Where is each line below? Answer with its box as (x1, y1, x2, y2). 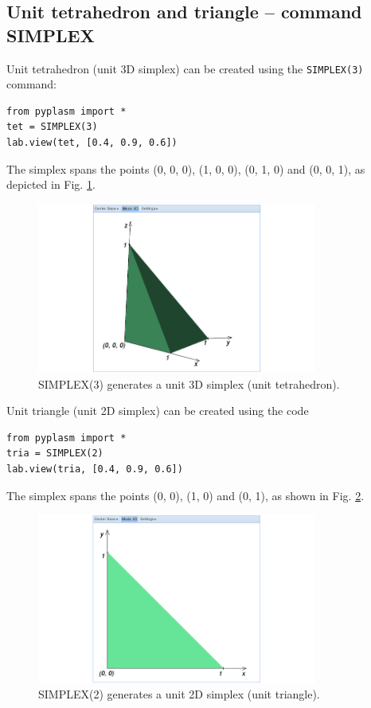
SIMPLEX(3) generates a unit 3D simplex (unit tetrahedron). (38, 375, 340, 392)
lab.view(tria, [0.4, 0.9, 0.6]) (6, 463, 183, 475)
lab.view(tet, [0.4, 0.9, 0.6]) (6, 137, 178, 149)
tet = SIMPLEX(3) (6, 121, 98, 133)
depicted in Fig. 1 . (6, 176, 96, 193)
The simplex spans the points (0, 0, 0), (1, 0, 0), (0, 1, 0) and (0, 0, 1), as (6, 160, 365, 177)
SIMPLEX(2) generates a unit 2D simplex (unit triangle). (38, 686, 320, 702)
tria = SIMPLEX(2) (6, 448, 103, 460)
